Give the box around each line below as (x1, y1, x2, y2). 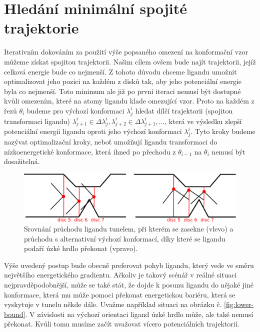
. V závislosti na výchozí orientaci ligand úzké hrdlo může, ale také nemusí (25, 308, 253, 319)
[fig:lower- (224, 299, 254, 309)
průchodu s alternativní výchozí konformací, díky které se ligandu (24, 233, 225, 243)
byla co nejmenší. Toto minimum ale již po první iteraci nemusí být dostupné (4, 85, 241, 96)
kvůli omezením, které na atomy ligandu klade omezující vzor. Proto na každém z (4, 95, 254, 106)
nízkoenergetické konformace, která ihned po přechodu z (4, 146, 176, 156)
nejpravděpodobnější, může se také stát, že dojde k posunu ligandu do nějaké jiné (4, 279, 253, 290)
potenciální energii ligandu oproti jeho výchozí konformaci (4, 126, 182, 136)
